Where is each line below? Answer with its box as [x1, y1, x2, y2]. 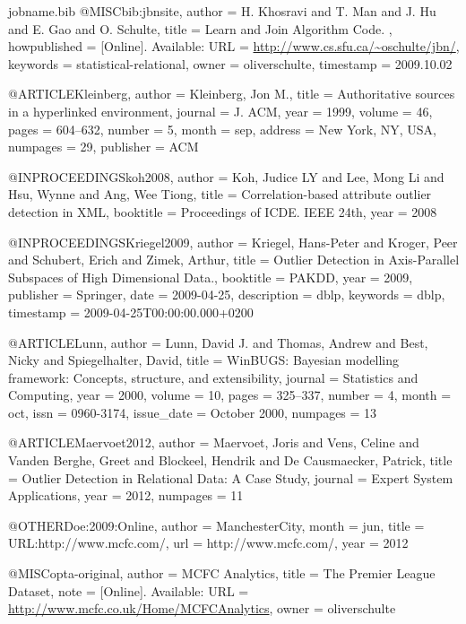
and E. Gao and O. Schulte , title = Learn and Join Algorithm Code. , [8, 19, 393, 38]
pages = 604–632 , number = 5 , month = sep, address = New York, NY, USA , [8, 119, 437, 138]
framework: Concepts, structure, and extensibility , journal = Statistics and [8, 368, 419, 386]
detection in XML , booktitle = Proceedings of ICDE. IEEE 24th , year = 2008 [8, 202, 437, 221]
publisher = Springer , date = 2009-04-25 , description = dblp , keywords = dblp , [8, 285, 445, 304]
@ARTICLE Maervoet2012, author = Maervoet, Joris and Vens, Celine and [8, 433, 419, 452]
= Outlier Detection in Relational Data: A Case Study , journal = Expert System [8, 468, 453, 487]
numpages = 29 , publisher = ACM [8, 137, 199, 156]
